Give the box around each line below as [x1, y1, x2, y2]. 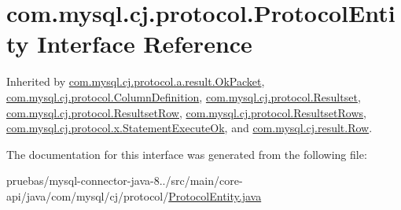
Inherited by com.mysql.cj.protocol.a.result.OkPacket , [6, 73, 265, 90]
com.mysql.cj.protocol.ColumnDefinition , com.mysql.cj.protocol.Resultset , [6, 88, 361, 105]
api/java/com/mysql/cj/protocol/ [6, 187, 169, 204]
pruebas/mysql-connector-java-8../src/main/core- [6, 172, 243, 189]
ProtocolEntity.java [168, 187, 262, 204]
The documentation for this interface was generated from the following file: [6, 146, 367, 162]
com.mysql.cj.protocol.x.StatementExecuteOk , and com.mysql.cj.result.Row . [6, 120, 373, 136]
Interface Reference [37, 28, 252, 60]
